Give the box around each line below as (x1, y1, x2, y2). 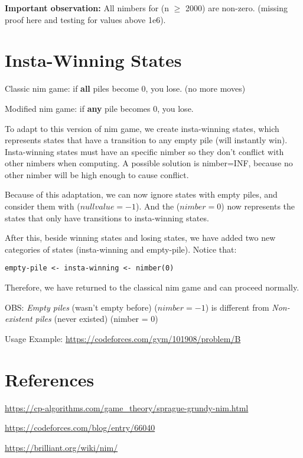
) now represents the (221, 200, 295, 212)
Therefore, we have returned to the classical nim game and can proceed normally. (5, 281, 299, 293)
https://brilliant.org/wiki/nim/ (5, 441, 118, 453)
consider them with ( (5, 200, 80, 212)
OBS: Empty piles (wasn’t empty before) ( (5, 301, 158, 313)
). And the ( (135, 200, 180, 212)
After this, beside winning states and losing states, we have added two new (5, 231, 276, 244)
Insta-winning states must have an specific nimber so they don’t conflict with (5, 145, 284, 157)
